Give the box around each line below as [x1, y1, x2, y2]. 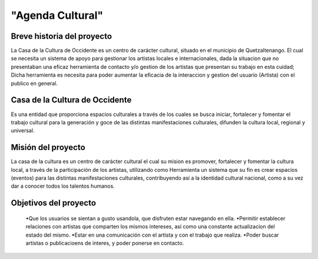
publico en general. [11, 79, 58, 87]
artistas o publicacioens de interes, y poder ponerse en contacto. [25, 239, 184, 247]
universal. [11, 127, 35, 134]
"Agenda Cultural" [11, 9, 103, 22]
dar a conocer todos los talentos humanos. [11, 182, 115, 190]
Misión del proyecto [11, 142, 85, 152]
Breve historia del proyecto [11, 31, 112, 41]
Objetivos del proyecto [11, 198, 97, 208]
